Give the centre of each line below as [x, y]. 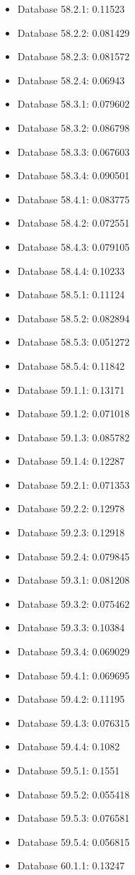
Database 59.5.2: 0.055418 [74, 794]
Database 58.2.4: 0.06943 [71, 80]
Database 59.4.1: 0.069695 [74, 675]
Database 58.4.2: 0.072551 [74, 223]
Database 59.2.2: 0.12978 [71, 508]
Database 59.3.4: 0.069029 [74, 651]
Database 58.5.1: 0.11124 [71, 294]
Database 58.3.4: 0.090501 [74, 175]
